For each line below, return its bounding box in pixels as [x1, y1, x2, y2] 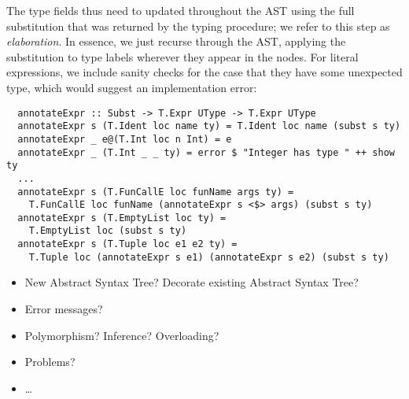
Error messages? [24, 301, 103, 317]
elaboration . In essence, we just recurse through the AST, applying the [6, 33, 346, 50]
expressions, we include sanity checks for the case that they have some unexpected [6, 64, 403, 80]
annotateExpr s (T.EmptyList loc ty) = [17, 212, 227, 224]
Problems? [24, 353, 76, 370]
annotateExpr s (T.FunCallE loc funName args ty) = [17, 186, 294, 198]
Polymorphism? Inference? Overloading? [24, 327, 219, 343]
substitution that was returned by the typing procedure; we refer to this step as [6, 17, 390, 34]
